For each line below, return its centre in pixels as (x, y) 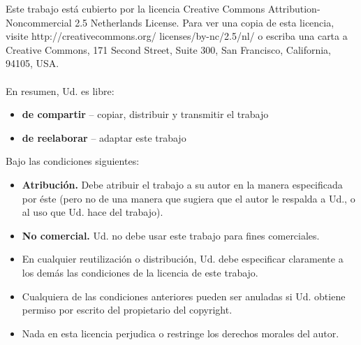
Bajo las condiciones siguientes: (73, 161)
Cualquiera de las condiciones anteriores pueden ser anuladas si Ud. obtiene (184, 296)
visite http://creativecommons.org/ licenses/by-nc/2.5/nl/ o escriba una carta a (177, 36)
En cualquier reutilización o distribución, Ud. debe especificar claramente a (183, 259)
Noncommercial (39, 22)
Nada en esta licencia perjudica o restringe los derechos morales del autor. (180, 333)
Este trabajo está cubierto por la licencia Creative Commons (135, 8)
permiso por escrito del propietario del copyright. (127, 310)
